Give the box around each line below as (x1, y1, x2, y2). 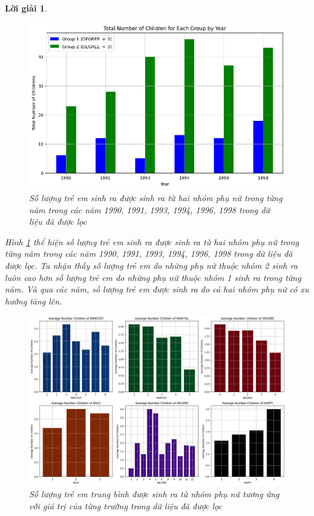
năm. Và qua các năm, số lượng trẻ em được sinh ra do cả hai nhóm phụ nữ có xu (5, 283, 309, 295)
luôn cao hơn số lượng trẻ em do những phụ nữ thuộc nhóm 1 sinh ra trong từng (5, 271, 301, 283)
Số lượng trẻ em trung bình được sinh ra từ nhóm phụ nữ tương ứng (29, 488, 280, 500)
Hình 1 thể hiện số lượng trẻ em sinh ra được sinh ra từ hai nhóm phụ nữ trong (5, 235, 299, 248)
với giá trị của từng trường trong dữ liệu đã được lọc (29, 500, 223, 512)
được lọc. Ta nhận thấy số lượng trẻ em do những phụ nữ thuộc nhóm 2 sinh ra (5, 259, 298, 271)
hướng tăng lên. (5, 294, 62, 307)
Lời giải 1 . (5, 2, 47, 14)
